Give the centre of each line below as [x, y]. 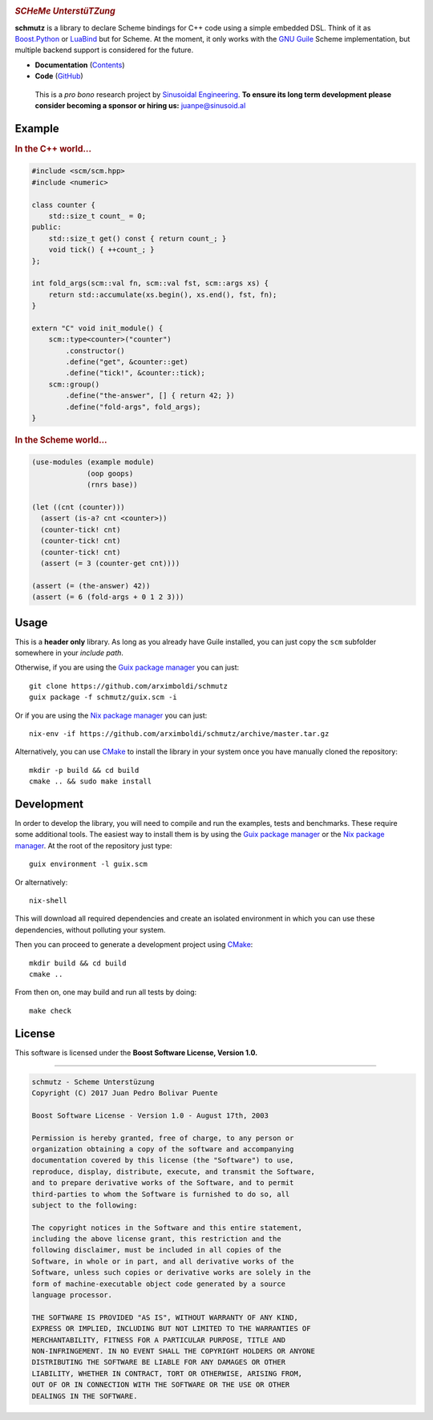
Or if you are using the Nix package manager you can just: [111, 715]
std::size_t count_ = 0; [97, 216]
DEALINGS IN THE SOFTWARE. [85, 1396]
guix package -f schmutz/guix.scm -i [103, 697]
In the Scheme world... [61, 439]
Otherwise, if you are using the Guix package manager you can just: [127, 668]
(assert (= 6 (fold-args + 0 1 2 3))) [108, 597]
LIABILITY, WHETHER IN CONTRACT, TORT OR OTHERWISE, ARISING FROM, [167, 1373]
